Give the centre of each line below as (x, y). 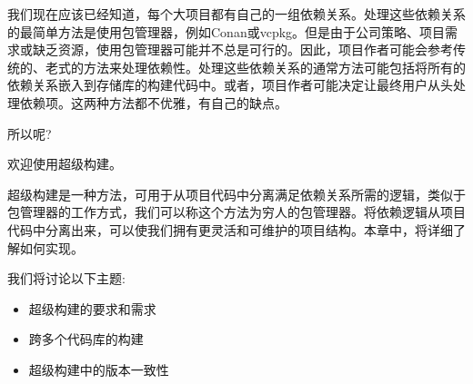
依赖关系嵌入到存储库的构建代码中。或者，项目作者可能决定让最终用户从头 (230, 85)
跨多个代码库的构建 (86, 339)
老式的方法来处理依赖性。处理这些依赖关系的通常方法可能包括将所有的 (255, 67)
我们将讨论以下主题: (66, 278)
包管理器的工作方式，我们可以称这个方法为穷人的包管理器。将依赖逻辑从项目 (236, 212)
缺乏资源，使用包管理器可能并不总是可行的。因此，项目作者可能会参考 (242, 49)
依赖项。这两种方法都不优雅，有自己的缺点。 (153, 102)
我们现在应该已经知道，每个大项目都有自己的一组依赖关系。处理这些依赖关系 (236, 14)
